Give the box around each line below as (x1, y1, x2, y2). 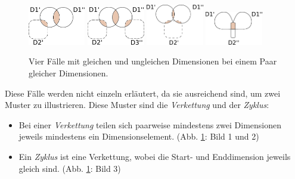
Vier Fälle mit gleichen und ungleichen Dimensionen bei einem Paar (29, 55, 277, 67)
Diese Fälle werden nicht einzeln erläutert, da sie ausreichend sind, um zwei (5, 87, 281, 99)
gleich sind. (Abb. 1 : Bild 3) (18, 162, 121, 174)
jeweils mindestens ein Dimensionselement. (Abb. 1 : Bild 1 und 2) (18, 130, 259, 143)
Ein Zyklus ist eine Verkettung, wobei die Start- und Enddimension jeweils (18, 150, 291, 162)
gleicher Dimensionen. (29, 66, 108, 79)
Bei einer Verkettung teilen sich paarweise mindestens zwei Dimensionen (18, 118, 281, 131)
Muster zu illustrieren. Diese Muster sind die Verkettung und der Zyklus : (5, 98, 269, 111)
